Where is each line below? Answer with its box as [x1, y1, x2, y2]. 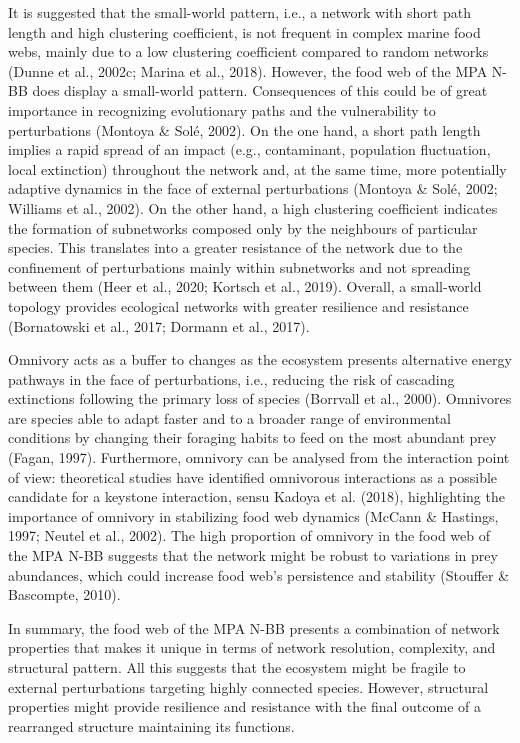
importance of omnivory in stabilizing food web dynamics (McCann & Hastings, [8, 505, 499, 526]
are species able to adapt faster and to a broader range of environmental [8, 407, 452, 428]
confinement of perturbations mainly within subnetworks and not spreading [8, 256, 471, 277]
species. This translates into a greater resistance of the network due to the [8, 237, 463, 258]
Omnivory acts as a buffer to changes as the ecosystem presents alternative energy [8, 349, 512, 370]
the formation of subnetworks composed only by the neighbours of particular [8, 217, 478, 238]
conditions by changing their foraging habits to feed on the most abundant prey [8, 427, 497, 448]
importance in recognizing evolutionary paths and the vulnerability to [8, 99, 436, 120]
